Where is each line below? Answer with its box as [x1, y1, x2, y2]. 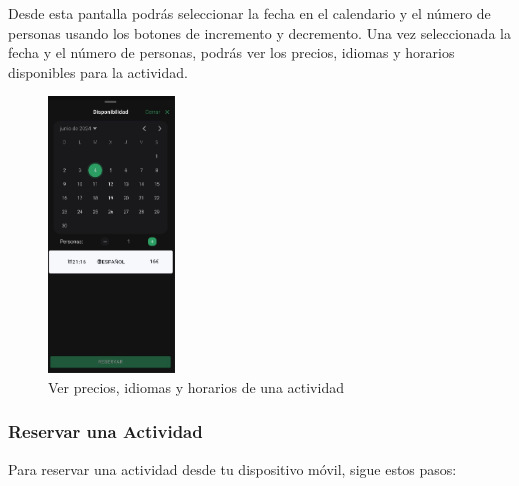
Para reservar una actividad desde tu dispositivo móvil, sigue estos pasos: [8, 458, 457, 479]
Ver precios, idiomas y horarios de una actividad [48, 376, 344, 397]
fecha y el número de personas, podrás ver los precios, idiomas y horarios [8, 42, 455, 63]
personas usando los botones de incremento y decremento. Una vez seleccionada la [8, 22, 511, 43]
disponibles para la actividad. [8, 61, 188, 82]
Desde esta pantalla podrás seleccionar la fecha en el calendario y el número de [8, 3, 491, 23]
